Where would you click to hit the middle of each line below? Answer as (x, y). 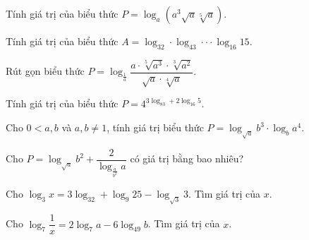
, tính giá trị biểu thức (155, 127)
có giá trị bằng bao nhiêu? (187, 158)
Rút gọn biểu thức (45, 71)
